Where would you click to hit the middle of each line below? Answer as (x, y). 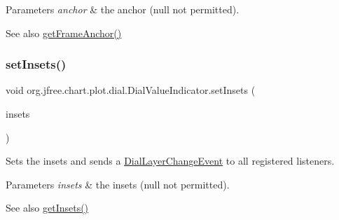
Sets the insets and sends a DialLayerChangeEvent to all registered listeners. (170, 161)
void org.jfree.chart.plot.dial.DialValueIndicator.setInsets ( (131, 90)
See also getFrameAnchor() (64, 33)
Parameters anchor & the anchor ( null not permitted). (123, 9)
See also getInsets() (47, 208)
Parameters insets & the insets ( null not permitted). (118, 184)
